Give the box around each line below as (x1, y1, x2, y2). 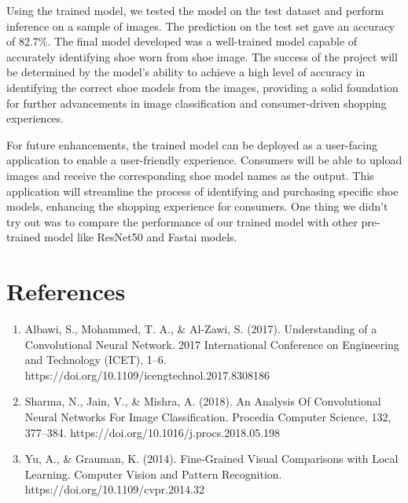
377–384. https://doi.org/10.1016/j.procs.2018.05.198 (24, 424, 281, 440)
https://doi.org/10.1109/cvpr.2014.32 (24, 481, 204, 497)
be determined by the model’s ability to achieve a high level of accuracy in (6, 64, 366, 80)
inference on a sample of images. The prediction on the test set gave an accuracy (6, 17, 395, 34)
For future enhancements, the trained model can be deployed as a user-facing (6, 136, 377, 152)
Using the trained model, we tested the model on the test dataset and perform (6, 2, 384, 18)
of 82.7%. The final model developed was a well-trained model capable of (6, 33, 358, 50)
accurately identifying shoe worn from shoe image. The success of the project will (6, 48, 398, 64)
